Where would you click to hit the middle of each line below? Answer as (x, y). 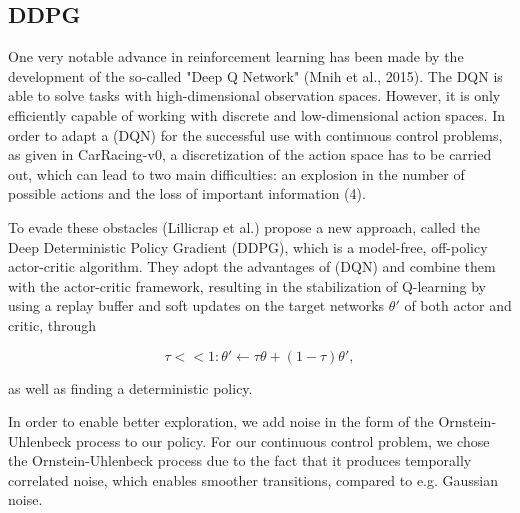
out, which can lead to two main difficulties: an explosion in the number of (236, 173)
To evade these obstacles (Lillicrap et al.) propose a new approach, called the (244, 226)
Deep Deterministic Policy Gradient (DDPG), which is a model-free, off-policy (248, 246)
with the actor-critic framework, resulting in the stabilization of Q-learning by (247, 285)
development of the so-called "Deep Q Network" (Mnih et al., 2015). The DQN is (255, 75)
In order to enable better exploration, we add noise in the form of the (221, 421)
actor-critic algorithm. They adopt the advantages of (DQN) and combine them (252, 266)
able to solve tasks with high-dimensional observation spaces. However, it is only (254, 95)
